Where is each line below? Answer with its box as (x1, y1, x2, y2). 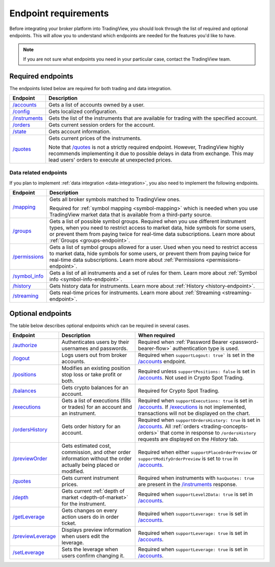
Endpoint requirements (9, 8, 109, 19)
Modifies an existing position (61, 365, 131, 372)
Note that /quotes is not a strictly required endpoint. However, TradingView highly (48, 144, 244, 151)
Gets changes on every (61, 507, 118, 514)
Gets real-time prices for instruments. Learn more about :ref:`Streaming (49, 289, 221, 296)
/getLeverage (12, 514, 45, 521)
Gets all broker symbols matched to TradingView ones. (49, 196, 181, 203)
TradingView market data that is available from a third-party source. (49, 211, 212, 219)
